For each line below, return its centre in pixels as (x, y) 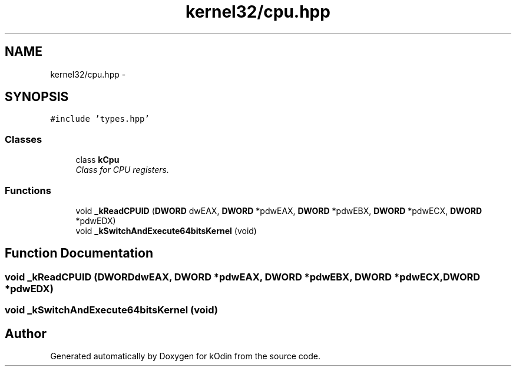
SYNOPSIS (37, 97)
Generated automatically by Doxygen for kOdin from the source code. (185, 356)
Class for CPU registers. (122, 170)
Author (26, 333)
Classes (24, 139)
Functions (28, 190)
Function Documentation (79, 253)
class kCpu (97, 160)
